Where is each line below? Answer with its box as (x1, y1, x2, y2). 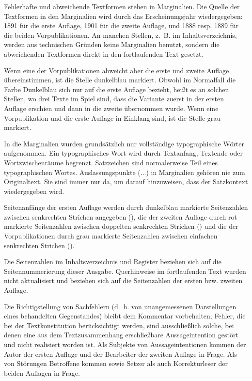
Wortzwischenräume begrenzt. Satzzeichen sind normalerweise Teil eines (4, 157, 218, 167)
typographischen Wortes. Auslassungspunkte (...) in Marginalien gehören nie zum (4, 167, 245, 177)
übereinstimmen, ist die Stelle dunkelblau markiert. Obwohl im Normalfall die (4, 75, 236, 85)
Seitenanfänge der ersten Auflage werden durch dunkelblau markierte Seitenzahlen (4, 202, 248, 212)
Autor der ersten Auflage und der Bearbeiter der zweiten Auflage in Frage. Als (4, 349, 237, 359)
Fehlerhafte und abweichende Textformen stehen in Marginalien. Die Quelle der (4, 1, 240, 11)
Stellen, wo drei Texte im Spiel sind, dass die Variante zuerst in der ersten (4, 94, 224, 104)
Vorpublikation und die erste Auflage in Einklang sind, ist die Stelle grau (4, 112, 221, 123)
